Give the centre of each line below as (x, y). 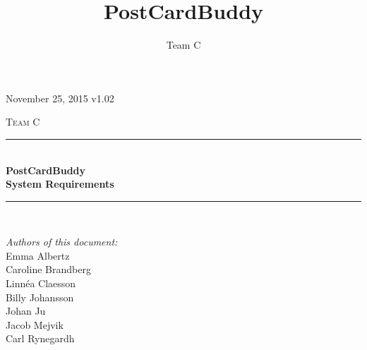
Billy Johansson (40, 297)
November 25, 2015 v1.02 (60, 98)
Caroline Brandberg (48, 269)
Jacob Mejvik (35, 324)
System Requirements (60, 184)
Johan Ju (26, 311)
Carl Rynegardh (40, 338)
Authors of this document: (62, 242)
